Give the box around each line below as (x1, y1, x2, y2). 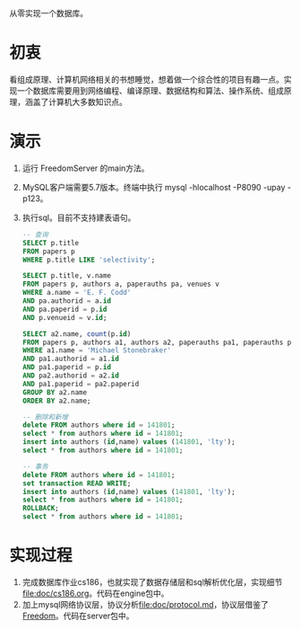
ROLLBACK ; (21, 504, 60, 513)
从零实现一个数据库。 (9, 8, 88, 18)
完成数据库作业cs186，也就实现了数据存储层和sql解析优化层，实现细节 (21, 576, 283, 587)
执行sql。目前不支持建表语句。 (21, 212, 136, 223)
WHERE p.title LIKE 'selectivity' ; (21, 255, 156, 264)
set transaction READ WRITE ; (21, 479, 132, 488)
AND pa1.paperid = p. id (21, 363, 112, 372)
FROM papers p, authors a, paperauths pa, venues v (21, 279, 219, 289)
